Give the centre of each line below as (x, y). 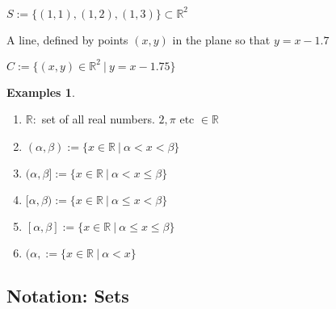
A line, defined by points (67, 39)
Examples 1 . (41, 92)
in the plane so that (221, 39)
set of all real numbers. (98, 119)
